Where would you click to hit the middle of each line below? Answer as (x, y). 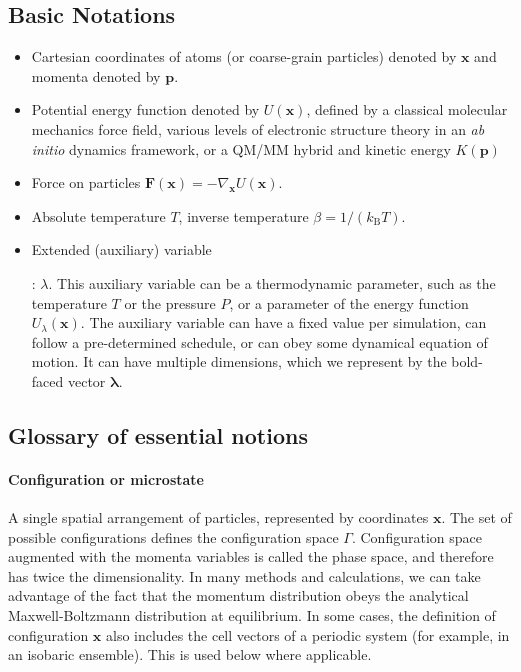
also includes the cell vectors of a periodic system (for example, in (308, 634)
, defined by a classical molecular (407, 109)
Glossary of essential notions (158, 434)
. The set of (476, 517)
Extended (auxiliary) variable (121, 249)
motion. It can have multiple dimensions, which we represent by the (239, 361)
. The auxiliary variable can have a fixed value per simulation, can (283, 322)
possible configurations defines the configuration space (173, 536)
